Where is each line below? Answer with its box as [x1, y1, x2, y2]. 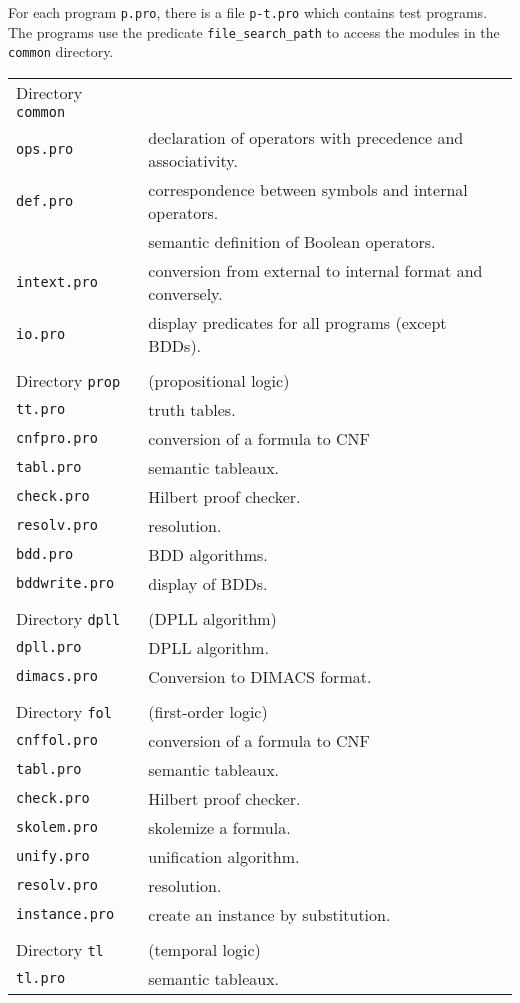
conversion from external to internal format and [148, 258, 483, 282]
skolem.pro [16, 819, 98, 836]
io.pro [16, 325, 66, 342]
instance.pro [16, 906, 115, 923]
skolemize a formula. [148, 815, 291, 839]
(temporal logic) [148, 937, 261, 961]
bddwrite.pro [16, 575, 115, 592]
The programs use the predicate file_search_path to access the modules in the [8, 21, 500, 42]
